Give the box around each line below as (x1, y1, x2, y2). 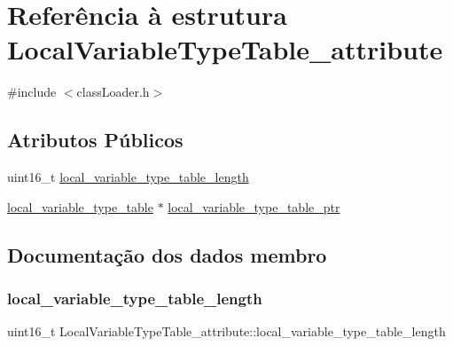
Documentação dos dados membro (7, 240, 327, 268)
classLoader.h (76, 83, 150, 101)
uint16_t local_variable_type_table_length (7, 168, 249, 186)
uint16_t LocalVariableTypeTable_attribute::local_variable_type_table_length (7, 322, 446, 341)
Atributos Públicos (7, 126, 184, 153)
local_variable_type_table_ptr (168, 197, 340, 216)
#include (7, 83, 57, 101)
